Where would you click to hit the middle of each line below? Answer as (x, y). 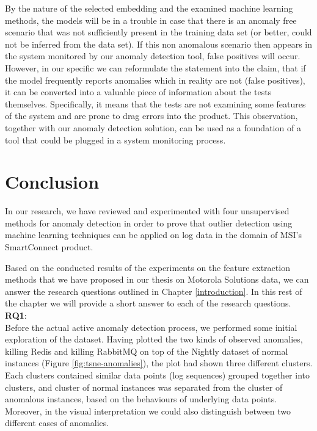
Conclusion (52, 182)
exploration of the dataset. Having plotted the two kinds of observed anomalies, (154, 339)
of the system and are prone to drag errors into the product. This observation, (151, 116)
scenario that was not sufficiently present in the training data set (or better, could (158, 32)
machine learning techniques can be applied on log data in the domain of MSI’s (153, 235)
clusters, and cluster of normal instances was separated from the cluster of (144, 387)
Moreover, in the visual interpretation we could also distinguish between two (148, 411)
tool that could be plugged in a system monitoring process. (115, 139)
